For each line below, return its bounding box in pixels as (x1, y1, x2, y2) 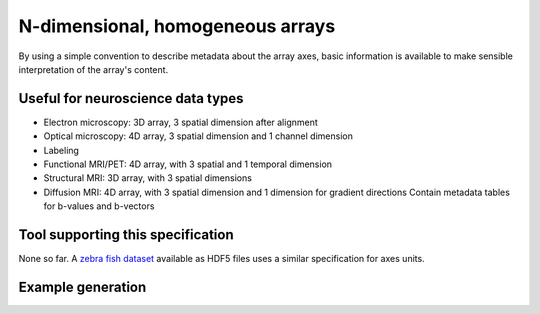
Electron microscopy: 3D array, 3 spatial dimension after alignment (43, 116, 319, 128)
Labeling (43, 144, 80, 156)
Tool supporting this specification (18, 226, 234, 243)
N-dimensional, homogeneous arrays (18, 15, 336, 37)
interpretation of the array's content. (18, 63, 169, 75)
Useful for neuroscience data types (18, 90, 244, 107)
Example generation (18, 278, 147, 295)
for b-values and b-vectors (43, 200, 155, 212)
